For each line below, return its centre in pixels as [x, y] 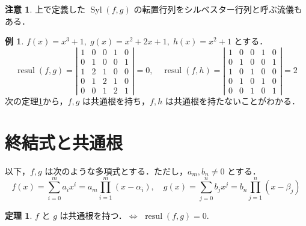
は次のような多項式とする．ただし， [116, 171]
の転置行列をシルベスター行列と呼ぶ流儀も [218, 9]
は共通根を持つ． [93, 215]
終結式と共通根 [64, 142]
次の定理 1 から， [36, 101]
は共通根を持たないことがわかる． [232, 101]
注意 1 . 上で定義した [45, 9]
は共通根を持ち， [116, 101]
